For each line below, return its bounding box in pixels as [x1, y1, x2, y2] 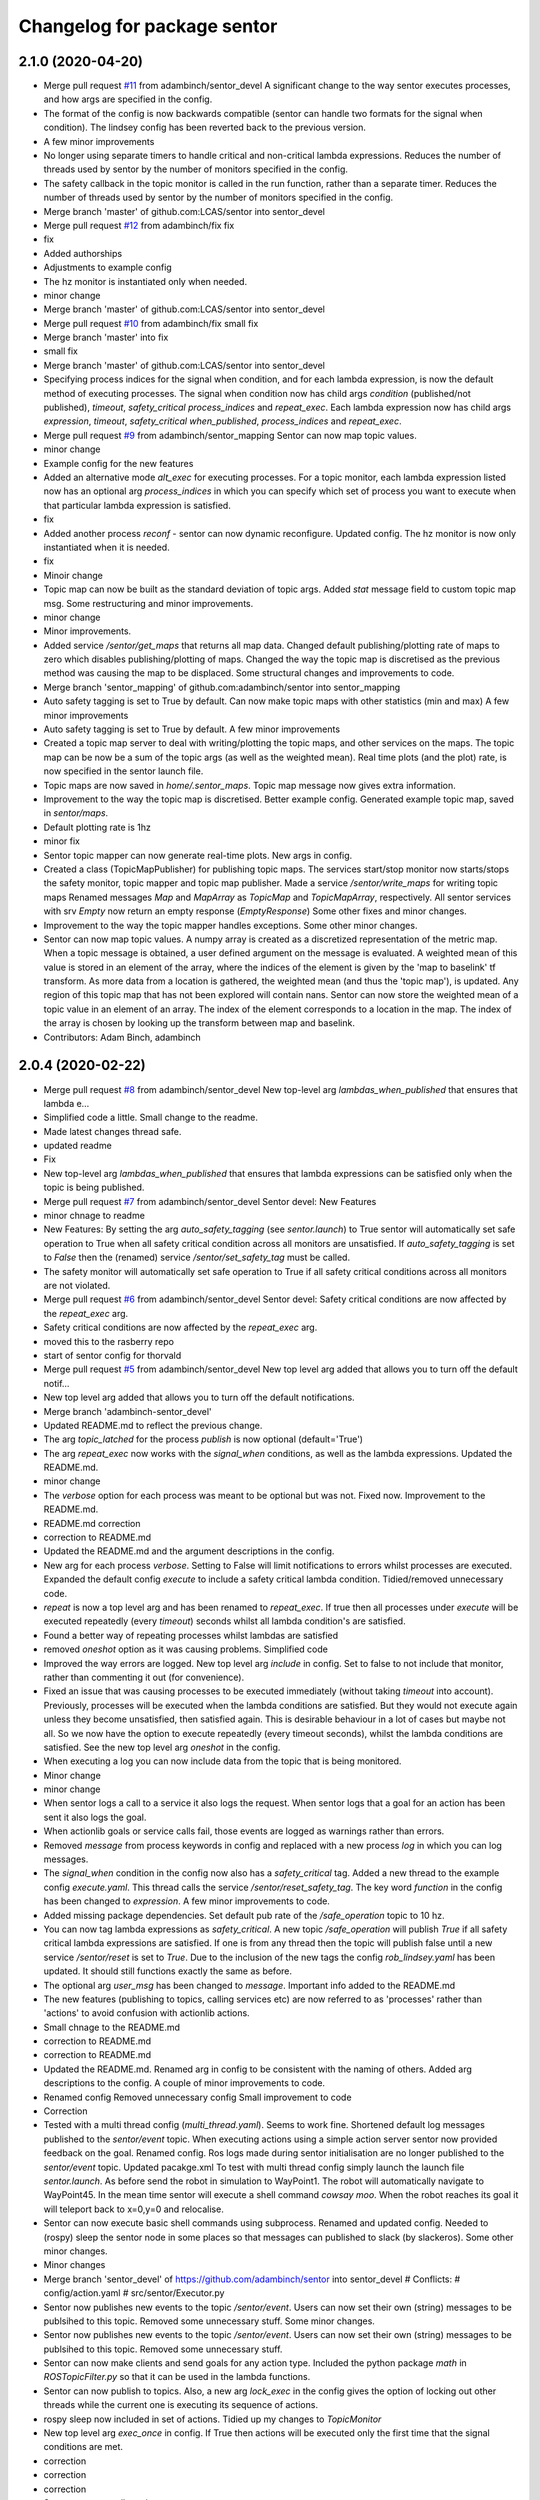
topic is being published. [43, 1181, 145, 1194]
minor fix [43, 835, 80, 847]
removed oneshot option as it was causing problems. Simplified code [43, 1643, 329, 1655]
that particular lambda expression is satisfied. [43, 499, 232, 511]
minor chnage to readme [43, 1210, 145, 1222]
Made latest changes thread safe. [43, 1125, 182, 1137]
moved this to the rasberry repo [43, 1335, 175, 1347]
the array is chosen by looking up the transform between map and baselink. [43, 1017, 355, 1029]
